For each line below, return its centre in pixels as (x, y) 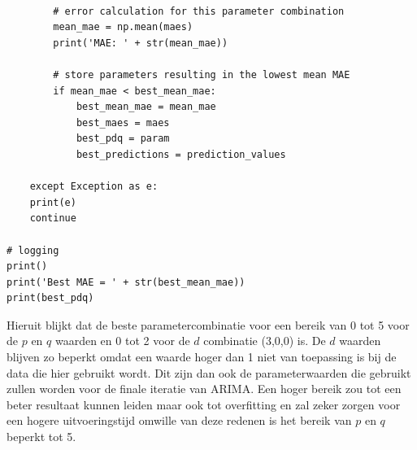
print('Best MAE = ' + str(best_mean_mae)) (126, 282)
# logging (33, 250)
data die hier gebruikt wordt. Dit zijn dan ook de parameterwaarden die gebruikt (209, 372)
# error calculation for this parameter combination (199, 11)
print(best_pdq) (50, 298)
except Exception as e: (94, 187)
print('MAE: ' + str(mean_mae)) (141, 43)
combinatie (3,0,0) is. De (265, 341)
